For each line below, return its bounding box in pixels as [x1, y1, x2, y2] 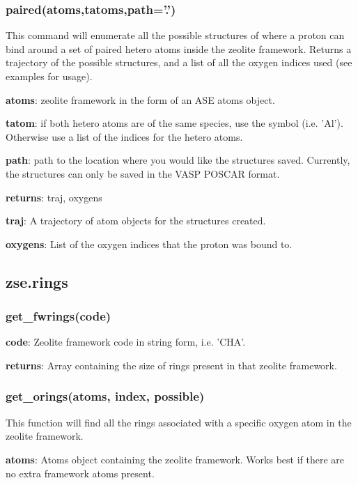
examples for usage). [6, 69, 93, 83]
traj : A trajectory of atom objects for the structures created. [6, 213, 266, 228]
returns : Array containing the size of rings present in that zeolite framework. [6, 357, 337, 372]
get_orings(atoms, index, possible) [6, 387, 205, 405]
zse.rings [6, 270, 68, 292]
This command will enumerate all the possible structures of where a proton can [6, 28, 345, 43]
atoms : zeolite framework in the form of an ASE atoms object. [6, 92, 275, 107]
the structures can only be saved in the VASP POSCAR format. [6, 166, 280, 180]
